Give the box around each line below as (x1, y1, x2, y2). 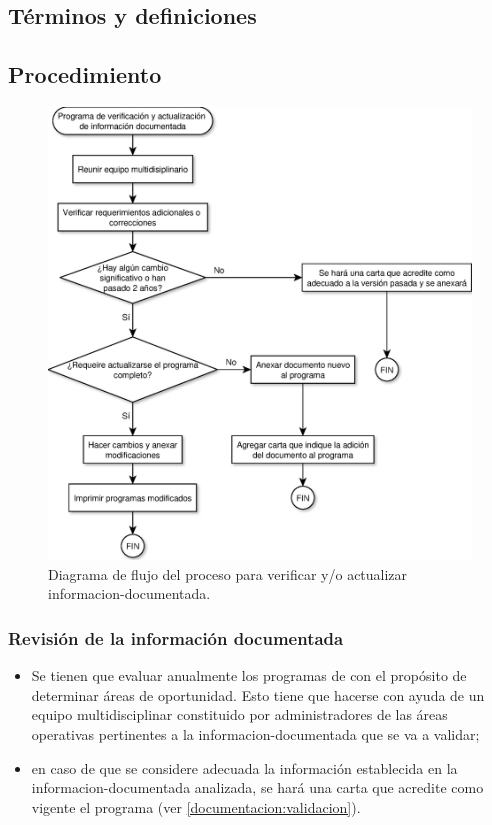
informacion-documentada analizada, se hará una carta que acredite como (31, 777, 484, 798)
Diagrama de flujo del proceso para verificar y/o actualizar (48, 563, 408, 584)
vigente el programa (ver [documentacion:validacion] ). (31, 796, 361, 817)
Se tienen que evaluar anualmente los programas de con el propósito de (31, 665, 467, 686)
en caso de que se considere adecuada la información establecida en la (31, 757, 458, 778)
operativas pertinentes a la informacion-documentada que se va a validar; (31, 723, 480, 744)
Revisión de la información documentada (8, 625, 344, 650)
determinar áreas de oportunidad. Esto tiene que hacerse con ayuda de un (31, 684, 485, 705)
